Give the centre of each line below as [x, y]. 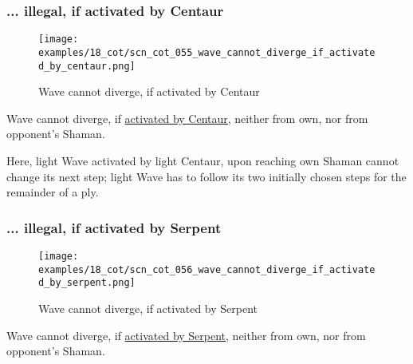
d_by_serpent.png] [87, 283]
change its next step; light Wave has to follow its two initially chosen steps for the [206, 176]
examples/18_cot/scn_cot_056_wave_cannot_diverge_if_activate [207, 269]
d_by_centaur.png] [87, 66]
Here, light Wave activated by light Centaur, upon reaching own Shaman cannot [203, 160]
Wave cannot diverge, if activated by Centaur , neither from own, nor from [187, 118]
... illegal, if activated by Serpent [114, 227]
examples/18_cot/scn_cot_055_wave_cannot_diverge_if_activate [207, 52]
